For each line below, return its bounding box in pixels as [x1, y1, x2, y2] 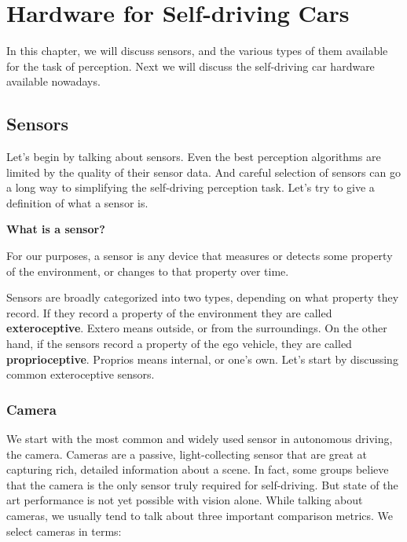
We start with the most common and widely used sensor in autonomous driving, [6, 430, 393, 447]
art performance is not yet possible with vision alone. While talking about [6, 492, 363, 508]
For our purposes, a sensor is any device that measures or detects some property [6, 247, 393, 264]
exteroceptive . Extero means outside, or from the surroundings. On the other [6, 320, 387, 336]
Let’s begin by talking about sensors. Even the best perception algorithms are [6, 148, 381, 165]
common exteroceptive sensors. [6, 366, 155, 383]
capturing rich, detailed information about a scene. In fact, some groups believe [6, 461, 389, 478]
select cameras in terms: [6, 522, 122, 539]
